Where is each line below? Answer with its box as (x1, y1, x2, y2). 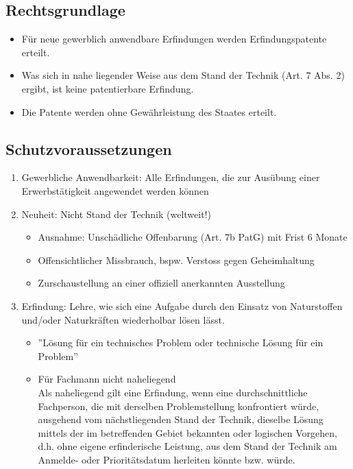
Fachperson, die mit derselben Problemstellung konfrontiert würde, (38, 398, 319, 413)
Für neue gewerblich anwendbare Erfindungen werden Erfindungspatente (21, 32, 327, 46)
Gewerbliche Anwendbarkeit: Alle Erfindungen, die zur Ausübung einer (21, 170, 320, 184)
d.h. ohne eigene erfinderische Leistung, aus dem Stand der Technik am (38, 439, 337, 453)
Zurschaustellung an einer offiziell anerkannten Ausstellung (38, 276, 285, 290)
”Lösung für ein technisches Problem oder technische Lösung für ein (38, 335, 324, 350)
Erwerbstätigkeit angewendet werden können (21, 183, 209, 197)
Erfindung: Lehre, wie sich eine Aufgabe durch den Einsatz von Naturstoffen (21, 298, 343, 313)
